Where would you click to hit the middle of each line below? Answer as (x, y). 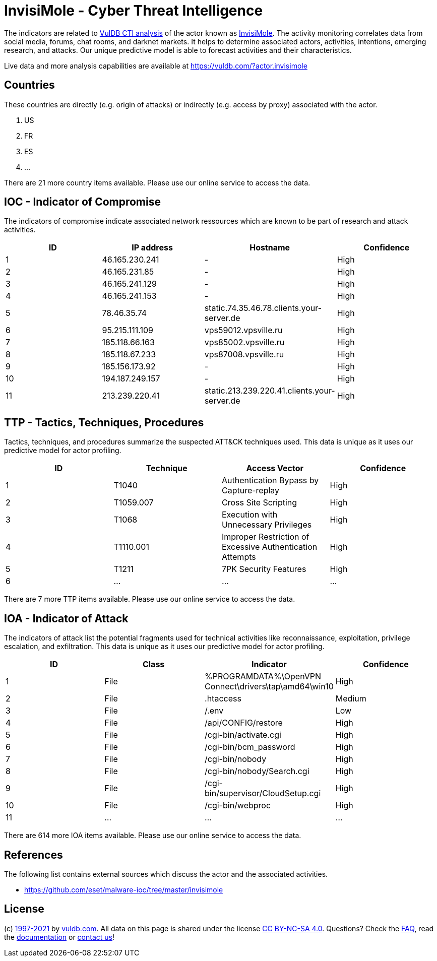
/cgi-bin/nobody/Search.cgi (257, 771)
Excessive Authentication (270, 547)
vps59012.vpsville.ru (243, 330)
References (34, 855)
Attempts (239, 557)
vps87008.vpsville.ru (244, 355)
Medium (351, 699)
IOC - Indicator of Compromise (82, 202)
